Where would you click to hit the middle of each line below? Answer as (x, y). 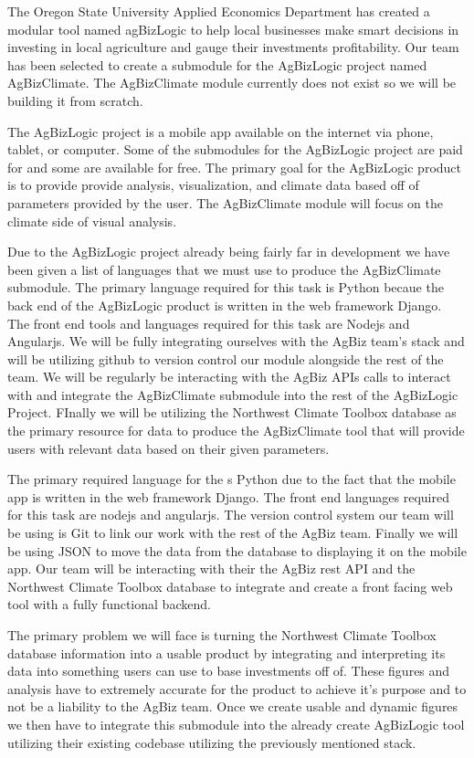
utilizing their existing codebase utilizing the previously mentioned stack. (212, 742)
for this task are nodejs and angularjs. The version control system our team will (231, 515)
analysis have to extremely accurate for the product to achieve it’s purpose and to (237, 688)
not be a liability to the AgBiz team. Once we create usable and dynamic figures (233, 706)
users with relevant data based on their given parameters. (169, 448)
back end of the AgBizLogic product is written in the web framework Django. (225, 305)
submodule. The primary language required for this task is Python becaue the (226, 287)
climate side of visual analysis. (92, 221)
